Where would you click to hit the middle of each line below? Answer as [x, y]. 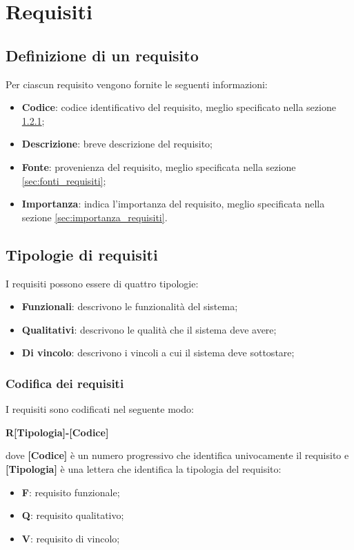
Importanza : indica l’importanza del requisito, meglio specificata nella [173, 204]
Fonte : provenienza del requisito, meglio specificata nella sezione [159, 166]
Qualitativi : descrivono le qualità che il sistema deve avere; [149, 329]
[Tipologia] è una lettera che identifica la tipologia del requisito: [144, 468]
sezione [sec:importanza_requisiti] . [95, 217]
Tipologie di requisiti [82, 254]
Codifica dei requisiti [65, 383]
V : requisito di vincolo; [71, 538]
